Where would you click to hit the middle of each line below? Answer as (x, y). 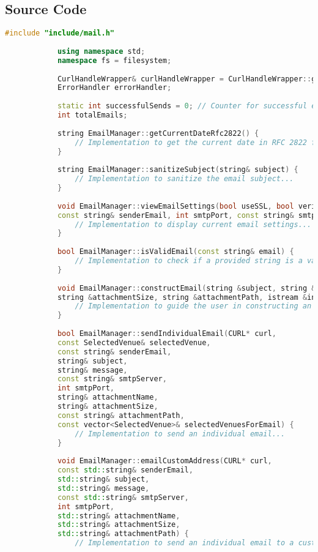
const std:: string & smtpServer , (123, 497)
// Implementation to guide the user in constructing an (193, 306)
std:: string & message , (103, 488)
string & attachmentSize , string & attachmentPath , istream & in (187, 297)
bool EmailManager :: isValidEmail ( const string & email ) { (176, 252)
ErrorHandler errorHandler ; (114, 88)
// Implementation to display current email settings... (193, 224)
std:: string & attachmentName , (119, 516)
